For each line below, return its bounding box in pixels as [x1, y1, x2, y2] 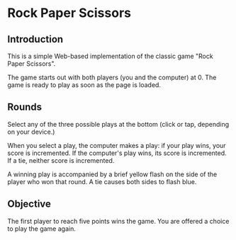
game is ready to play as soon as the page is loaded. [7, 81, 162, 89]
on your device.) [7, 127, 55, 136]
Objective [7, 198, 52, 210]
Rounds [7, 101, 43, 113]
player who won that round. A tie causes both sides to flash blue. [7, 177, 197, 185]
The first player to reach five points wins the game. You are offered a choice [7, 217, 230, 225]
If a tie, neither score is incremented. [7, 156, 115, 164]
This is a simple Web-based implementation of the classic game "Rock [7, 52, 214, 60]
